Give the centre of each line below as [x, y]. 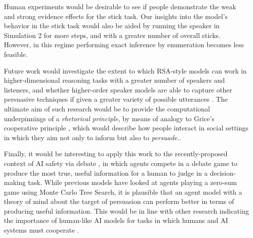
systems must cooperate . [42, 230]
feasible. [16, 54]
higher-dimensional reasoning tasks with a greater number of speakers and [115, 80]
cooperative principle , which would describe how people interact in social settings [126, 128]
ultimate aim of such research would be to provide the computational [107, 108]
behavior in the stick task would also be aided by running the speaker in [112, 26]
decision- [223, 173]
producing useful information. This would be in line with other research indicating [126, 211]
